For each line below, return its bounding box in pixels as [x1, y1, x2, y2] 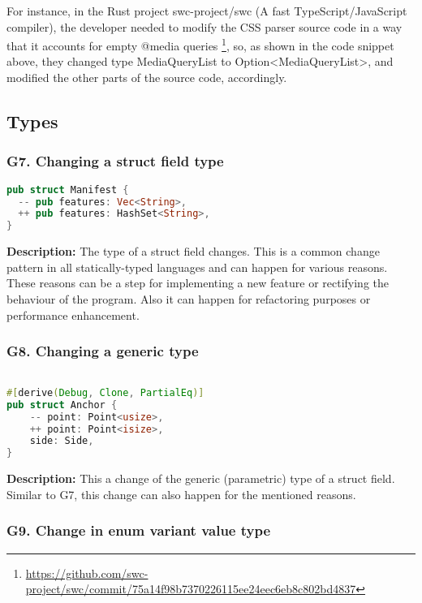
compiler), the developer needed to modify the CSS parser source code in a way [6, 18, 403, 35]
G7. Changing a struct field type [6, 151, 224, 171]
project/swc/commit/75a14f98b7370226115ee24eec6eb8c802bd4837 [25, 580, 356, 597]
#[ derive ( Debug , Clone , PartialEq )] [6, 386, 205, 398]
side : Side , [29, 435, 94, 447]
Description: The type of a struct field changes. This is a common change [6, 243, 380, 260]
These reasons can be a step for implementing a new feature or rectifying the [6, 274, 390, 291]
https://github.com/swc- [25, 564, 149, 581]
